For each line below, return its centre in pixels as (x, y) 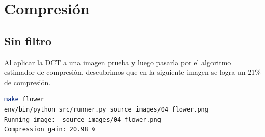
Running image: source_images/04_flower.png (83, 119)
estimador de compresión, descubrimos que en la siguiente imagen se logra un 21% (132, 72)
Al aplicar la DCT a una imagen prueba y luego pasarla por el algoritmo (118, 62)
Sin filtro (28, 40)
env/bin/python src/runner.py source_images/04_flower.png (106, 109)
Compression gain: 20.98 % (50, 130)
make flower (24, 100)
